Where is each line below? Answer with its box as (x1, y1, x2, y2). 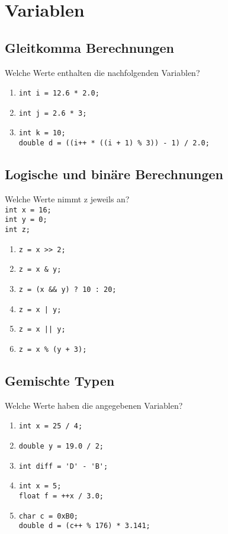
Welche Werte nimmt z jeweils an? (5, 193, 130, 205)
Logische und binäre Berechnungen (5, 165, 224, 183)
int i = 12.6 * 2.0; (18, 89, 99, 98)
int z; (5, 225, 30, 234)
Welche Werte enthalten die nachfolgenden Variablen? (5, 66, 200, 78)
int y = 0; (5, 215, 47, 224)
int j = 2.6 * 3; (18, 109, 87, 117)
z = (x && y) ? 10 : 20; (18, 285, 117, 294)
